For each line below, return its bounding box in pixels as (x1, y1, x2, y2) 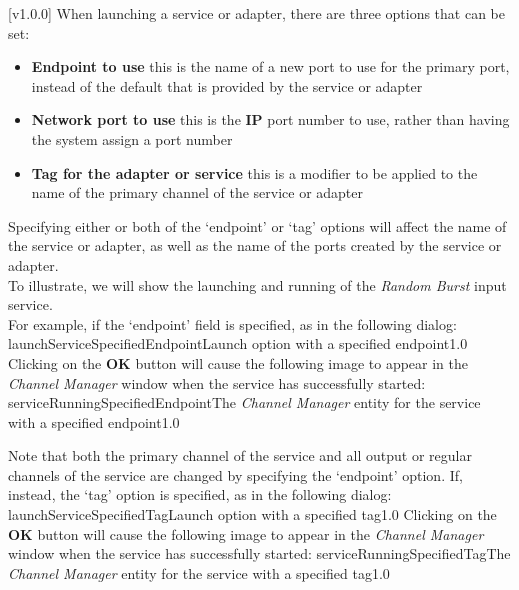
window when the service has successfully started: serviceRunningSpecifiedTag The (8, 543, 511, 564)
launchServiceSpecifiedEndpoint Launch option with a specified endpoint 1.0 (8, 333, 468, 354)
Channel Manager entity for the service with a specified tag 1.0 (8, 562, 390, 583)
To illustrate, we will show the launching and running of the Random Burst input (8, 274, 507, 295)
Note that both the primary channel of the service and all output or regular (8, 445, 472, 466)
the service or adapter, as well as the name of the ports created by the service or (8, 235, 502, 256)
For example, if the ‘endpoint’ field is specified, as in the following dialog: (8, 313, 457, 334)
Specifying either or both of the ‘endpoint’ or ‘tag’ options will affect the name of (8, 215, 507, 236)
